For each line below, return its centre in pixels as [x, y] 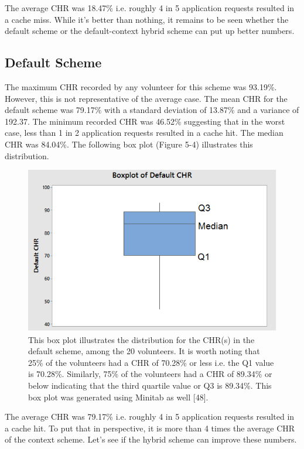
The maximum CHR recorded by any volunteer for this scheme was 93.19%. [141, 86]
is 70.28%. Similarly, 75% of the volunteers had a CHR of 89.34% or [150, 374]
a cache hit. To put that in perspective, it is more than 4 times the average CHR [150, 428]
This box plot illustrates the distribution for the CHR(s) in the [141, 339]
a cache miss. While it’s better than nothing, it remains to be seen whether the [147, 19]
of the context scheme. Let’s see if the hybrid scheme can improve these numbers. [151, 439]
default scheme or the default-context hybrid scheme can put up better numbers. [150, 31]
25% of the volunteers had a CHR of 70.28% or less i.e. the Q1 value [151, 362]
